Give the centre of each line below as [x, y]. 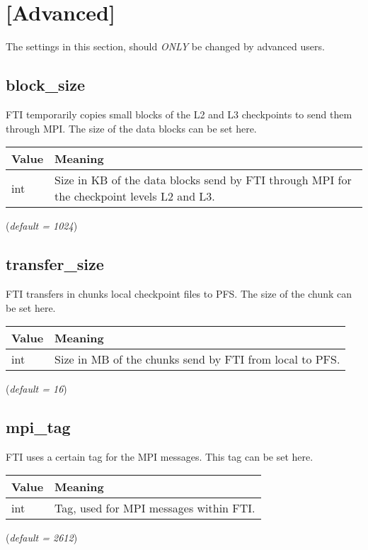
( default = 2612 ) [42, 538]
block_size [45, 85]
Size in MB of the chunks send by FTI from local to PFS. [197, 359]
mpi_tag [38, 427]
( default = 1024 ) [42, 226]
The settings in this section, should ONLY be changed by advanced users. [165, 46]
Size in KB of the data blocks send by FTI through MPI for [203, 180]
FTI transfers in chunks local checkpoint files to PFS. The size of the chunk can [179, 293]
